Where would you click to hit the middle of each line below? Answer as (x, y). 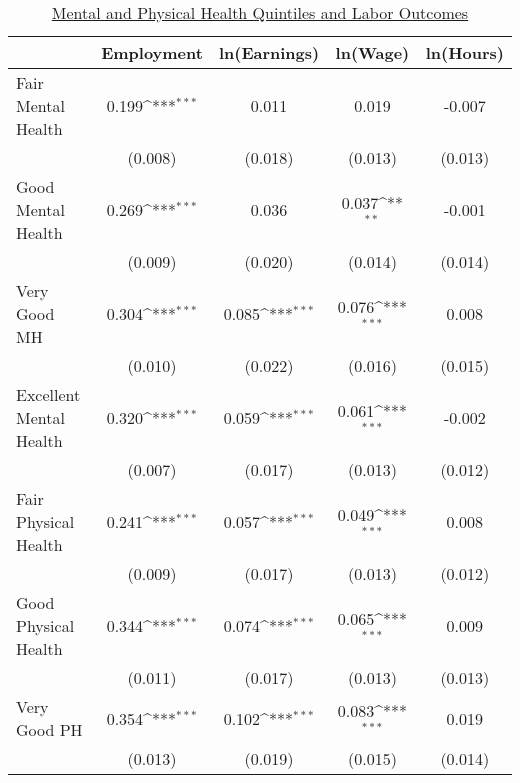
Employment (152, 52)
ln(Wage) (372, 52)
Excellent (48, 394)
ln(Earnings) (269, 52)
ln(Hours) (464, 52)
